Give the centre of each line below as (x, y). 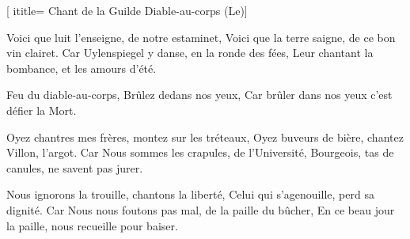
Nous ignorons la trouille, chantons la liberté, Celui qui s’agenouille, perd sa (190, 194)
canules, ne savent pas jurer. (75, 167)
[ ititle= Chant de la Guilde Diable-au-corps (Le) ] (127, 10)
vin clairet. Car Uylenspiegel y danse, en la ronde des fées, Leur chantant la (190, 53)
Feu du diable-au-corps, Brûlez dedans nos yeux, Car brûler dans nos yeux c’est (199, 95)
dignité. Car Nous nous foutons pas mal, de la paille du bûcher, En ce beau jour (201, 209)
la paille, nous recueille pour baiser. (92, 225)
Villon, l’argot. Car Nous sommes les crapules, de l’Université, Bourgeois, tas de (200, 152)
